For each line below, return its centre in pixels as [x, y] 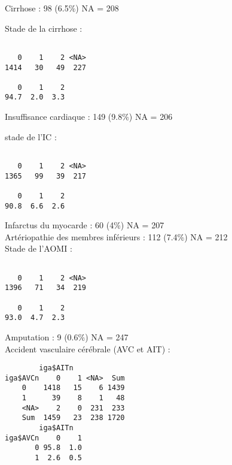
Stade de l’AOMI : [39, 248]
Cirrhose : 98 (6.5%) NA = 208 [62, 8]
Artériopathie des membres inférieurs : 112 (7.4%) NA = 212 [116, 236]
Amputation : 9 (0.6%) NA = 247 [67, 336]
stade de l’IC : [31, 136]
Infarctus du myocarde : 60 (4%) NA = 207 [85, 225]
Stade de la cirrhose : [44, 28]
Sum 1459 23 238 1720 [73, 418]
